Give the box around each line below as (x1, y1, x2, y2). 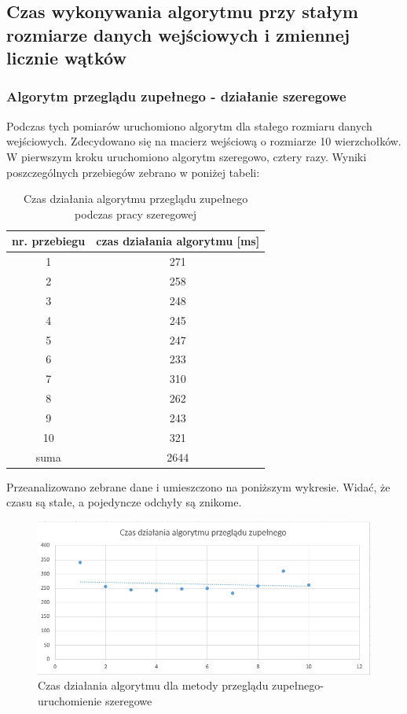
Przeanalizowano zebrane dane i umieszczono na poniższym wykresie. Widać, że (6, 478, 390, 495)
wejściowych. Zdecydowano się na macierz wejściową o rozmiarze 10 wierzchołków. (6, 133, 401, 149)
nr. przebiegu (12, 233, 86, 249)
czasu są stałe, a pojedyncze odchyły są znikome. (6, 494, 242, 510)
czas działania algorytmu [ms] (96, 233, 260, 249)
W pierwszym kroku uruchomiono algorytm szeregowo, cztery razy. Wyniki (6, 148, 367, 164)
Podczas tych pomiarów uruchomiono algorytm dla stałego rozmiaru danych (6, 117, 372, 134)
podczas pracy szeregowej (75, 205, 197, 222)
